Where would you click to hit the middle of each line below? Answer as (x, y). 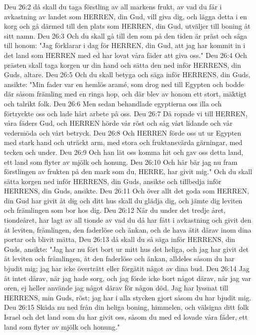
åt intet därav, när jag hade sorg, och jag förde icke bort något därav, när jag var (128, 278)
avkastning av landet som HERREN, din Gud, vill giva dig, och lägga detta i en (126, 16)
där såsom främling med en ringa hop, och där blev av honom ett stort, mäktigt (126, 94)
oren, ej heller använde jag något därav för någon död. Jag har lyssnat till (116, 288)
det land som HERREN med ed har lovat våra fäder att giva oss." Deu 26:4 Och (126, 55)
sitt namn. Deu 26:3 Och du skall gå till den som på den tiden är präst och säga (126, 35)
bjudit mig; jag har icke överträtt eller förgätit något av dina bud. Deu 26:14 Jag (127, 268)
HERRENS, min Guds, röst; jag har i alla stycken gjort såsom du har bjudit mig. (128, 297)
